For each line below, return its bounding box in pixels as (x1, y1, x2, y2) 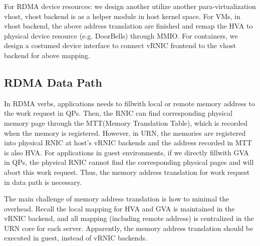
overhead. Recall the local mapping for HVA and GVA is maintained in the (4, 203, 235, 213)
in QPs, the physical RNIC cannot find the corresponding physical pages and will (4, 157, 254, 167)
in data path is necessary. (4, 176, 82, 187)
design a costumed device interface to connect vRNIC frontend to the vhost (4, 40, 236, 51)
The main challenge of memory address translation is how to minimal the (4, 193, 229, 204)
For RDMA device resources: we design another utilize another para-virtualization (4, 1, 256, 11)
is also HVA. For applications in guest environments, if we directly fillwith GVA (4, 147, 249, 157)
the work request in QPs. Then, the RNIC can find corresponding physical (4, 108, 232, 118)
